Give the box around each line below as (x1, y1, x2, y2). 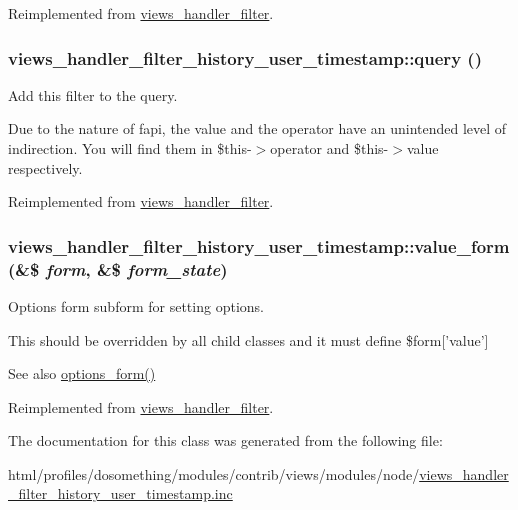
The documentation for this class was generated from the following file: (8, 430, 443, 451)
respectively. (8, 157, 83, 178)
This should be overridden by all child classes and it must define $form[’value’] (8, 329, 489, 350)
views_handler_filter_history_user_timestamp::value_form (8, 233, 510, 258)
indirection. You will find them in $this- (8, 138, 252, 158)
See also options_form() (8, 363, 156, 384)
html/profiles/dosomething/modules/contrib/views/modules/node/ (8, 463, 420, 484)
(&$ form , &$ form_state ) (8, 256, 228, 281)
